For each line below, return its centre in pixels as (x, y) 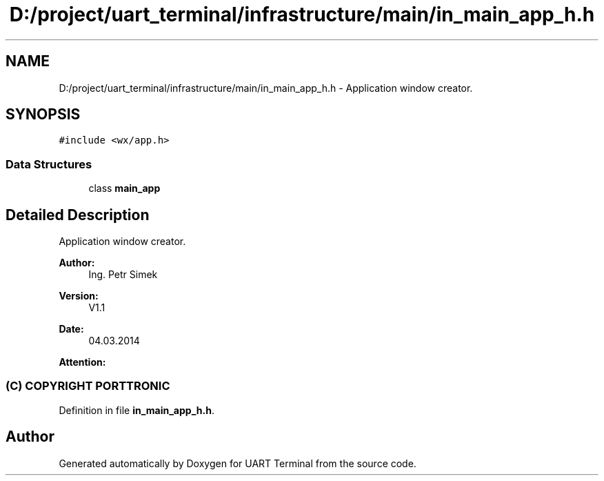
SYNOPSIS (43, 115)
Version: (79, 296)
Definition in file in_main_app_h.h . (137, 410)
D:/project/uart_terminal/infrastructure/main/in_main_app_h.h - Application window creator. (266, 88)
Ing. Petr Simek (123, 275)
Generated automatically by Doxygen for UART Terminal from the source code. (238, 463)
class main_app (124, 188)
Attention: (82, 362)
